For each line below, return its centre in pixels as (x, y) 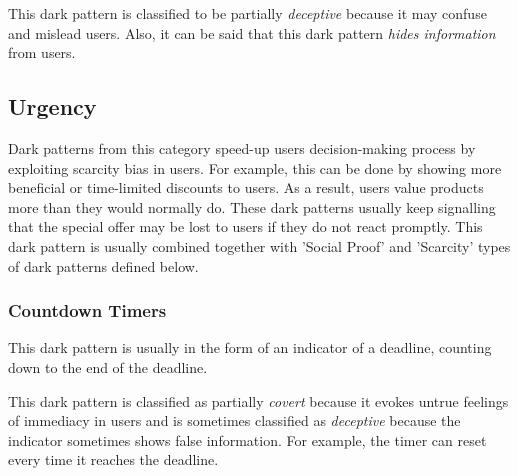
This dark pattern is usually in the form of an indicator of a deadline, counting (250, 347)
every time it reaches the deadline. (113, 459)
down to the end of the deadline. (108, 366)
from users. (42, 52)
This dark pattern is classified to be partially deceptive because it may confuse (247, 13)
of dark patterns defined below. (103, 265)
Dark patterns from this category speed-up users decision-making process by (242, 147)
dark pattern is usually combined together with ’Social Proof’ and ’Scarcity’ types (259, 245)
